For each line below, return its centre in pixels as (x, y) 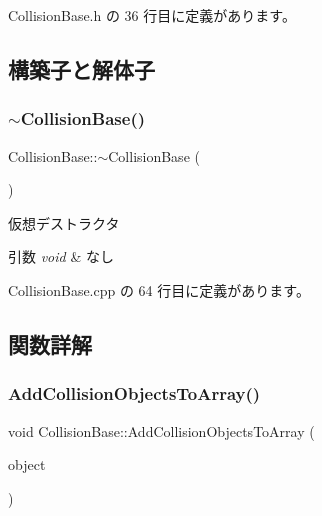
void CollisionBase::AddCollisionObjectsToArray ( (161, 430)
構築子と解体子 (81, 68)
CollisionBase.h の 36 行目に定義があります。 (152, 15)
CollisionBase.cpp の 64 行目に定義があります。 (159, 289)
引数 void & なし (61, 256)
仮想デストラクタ (64, 222)
